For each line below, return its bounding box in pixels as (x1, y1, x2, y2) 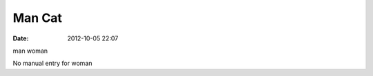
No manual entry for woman (12, 59, 93, 68)
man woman (12, 47, 48, 55)
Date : (12, 34, 29, 42)
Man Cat (12, 10, 62, 25)
